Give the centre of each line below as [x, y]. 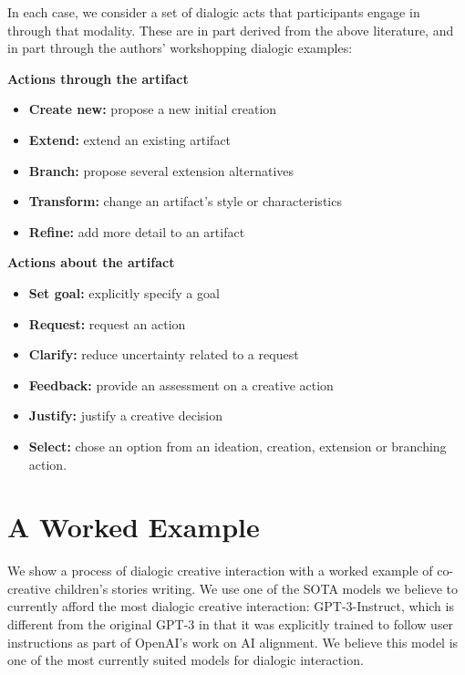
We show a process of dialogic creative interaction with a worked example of [220, 571]
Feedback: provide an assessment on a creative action [181, 384]
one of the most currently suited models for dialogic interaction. [186, 660]
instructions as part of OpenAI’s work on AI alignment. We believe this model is [233, 642]
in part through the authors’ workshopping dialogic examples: [180, 48]
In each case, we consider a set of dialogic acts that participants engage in [214, 12]
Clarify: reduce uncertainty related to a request [164, 354]
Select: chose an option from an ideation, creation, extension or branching [238, 446]
